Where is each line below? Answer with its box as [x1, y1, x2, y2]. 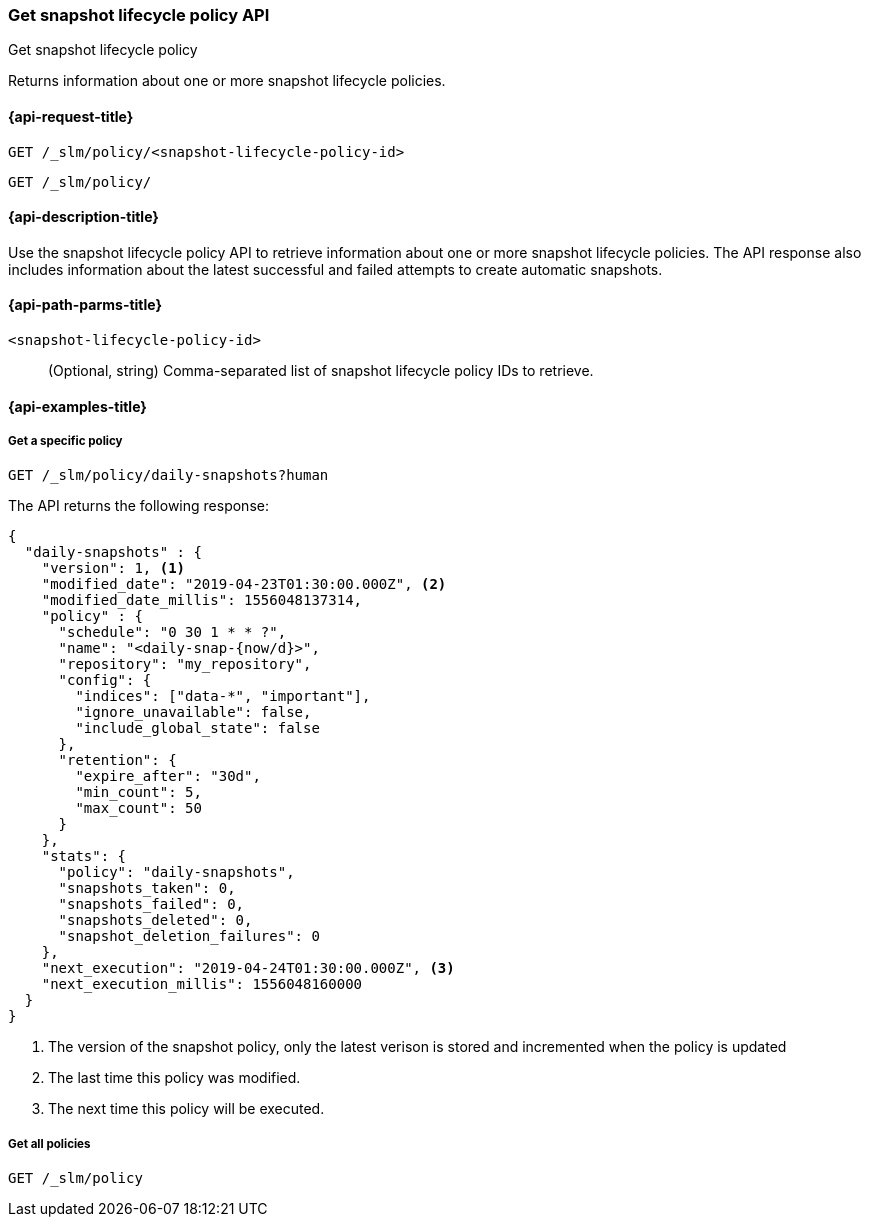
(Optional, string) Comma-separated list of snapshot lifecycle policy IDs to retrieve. [48, 362, 594, 380]
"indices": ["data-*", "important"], [75, 688, 371, 705]
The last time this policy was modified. [48, 1069, 301, 1087]
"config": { [58, 672, 152, 689]
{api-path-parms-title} [8, 296, 163, 314]
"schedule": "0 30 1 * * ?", [58, 624, 287, 641]
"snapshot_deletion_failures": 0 [58, 928, 320, 945]
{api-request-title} [8, 107, 134, 125]
